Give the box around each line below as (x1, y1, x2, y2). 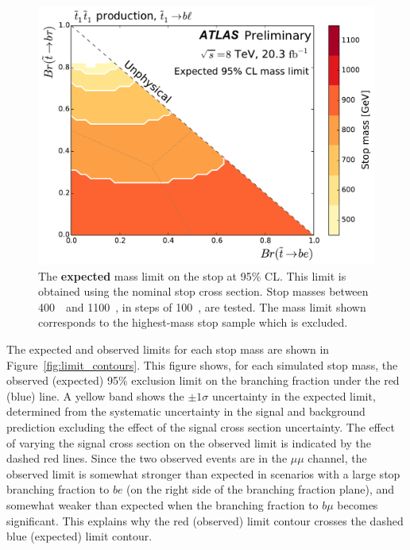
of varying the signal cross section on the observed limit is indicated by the (6, 434, 372, 451)
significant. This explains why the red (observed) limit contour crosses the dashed (6, 512, 404, 529)
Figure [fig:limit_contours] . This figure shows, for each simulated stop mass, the (6, 356, 398, 373)
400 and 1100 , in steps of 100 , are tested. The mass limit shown (38, 298, 366, 315)
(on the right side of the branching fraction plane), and (126, 481, 395, 498)
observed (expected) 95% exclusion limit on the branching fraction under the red (6, 372, 400, 389)
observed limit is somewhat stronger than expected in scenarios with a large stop (6, 465, 400, 482)
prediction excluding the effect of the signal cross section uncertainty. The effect (6, 418, 395, 435)
